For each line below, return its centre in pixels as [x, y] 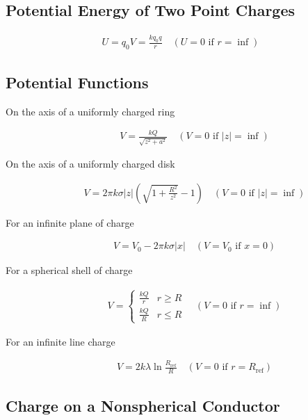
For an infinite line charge [60, 341]
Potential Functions [77, 82]
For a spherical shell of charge [69, 270]
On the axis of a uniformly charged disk [90, 164]
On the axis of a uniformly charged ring [90, 111]
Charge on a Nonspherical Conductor [143, 406]
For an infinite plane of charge [70, 222]
